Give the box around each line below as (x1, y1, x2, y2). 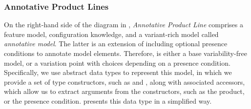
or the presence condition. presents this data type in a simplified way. (4, 95, 212, 106)
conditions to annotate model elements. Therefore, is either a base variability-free (4, 48, 247, 58)
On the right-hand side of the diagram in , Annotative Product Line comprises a (4, 19, 243, 30)
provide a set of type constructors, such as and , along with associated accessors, (4, 76, 245, 87)
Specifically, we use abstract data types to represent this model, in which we (4, 67, 232, 77)
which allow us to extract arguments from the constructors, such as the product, (4, 86, 245, 96)
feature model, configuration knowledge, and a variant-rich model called (4, 29, 219, 39)
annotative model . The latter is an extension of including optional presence (4, 38, 228, 49)
